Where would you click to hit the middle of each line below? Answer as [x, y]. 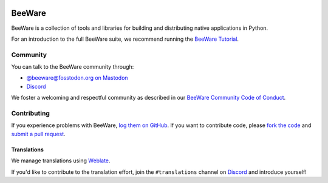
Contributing [30, 113]
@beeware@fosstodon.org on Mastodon [77, 78]
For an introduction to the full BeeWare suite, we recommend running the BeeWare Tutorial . [125, 39]
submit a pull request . [39, 134]
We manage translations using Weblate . [61, 161]
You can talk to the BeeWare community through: [73, 67]
